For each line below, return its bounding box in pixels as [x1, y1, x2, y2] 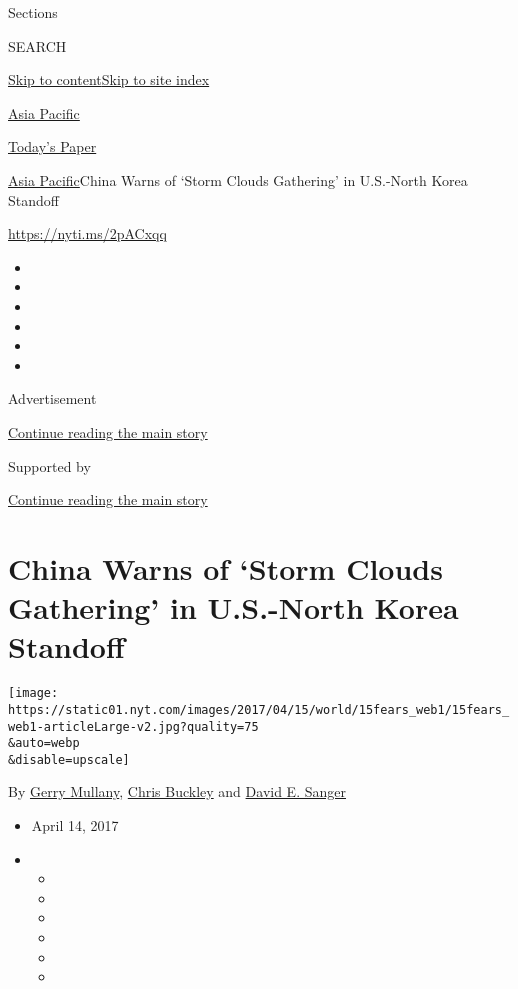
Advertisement [8, 388, 97, 409]
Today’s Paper [8, 136, 97, 157]
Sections [8, 2, 58, 22]
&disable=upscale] [8, 752, 130, 767]
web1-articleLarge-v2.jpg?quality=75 [8, 719, 259, 734]
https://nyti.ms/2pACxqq [8, 223, 167, 244]
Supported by [8, 455, 91, 476]
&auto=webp [8, 736, 80, 751]
